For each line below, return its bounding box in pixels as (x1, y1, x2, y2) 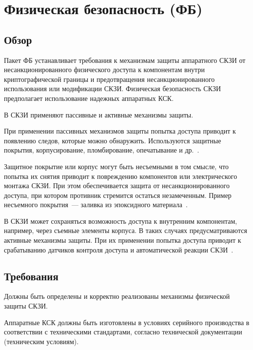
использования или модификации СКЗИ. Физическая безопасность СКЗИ (4, 83, 221, 94)
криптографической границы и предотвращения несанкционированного (4, 74, 215, 84)
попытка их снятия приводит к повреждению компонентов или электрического (4, 171, 237, 181)
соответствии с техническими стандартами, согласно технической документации (4, 327, 242, 337)
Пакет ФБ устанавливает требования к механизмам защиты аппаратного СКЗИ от (4, 55, 246, 65)
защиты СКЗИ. (4, 301, 48, 311)
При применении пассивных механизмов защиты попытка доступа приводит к (4, 126, 236, 136)
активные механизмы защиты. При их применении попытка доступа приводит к (4, 235, 241, 245)
